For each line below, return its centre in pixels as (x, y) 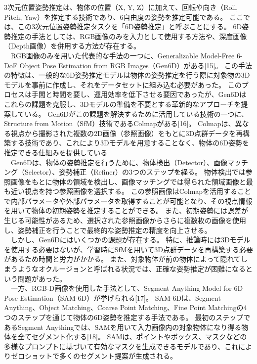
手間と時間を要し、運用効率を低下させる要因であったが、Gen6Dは (139, 94)
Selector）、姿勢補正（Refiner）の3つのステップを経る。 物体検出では (135, 172)
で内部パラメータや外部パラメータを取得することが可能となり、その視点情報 (128, 201)
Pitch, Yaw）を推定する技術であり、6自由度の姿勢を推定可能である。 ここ (124, 17)
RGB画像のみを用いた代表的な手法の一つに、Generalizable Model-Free (123, 55)
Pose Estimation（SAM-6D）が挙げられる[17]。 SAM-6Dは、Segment (112, 297)
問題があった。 (42, 278)
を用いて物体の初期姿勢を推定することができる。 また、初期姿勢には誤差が (126, 210)
